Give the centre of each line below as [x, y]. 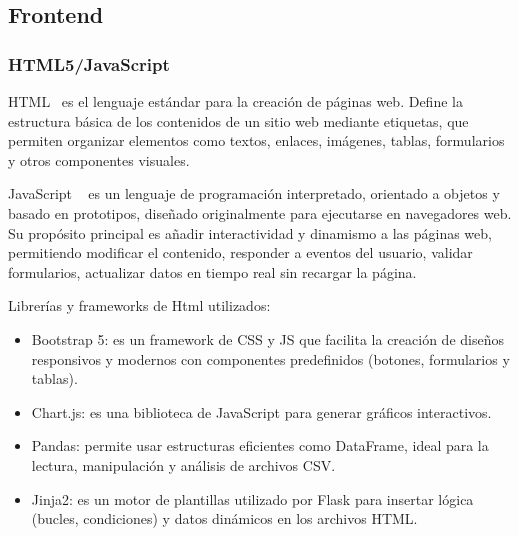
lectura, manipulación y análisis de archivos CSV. [183, 464]
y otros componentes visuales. [99, 159]
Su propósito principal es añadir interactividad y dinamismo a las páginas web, [250, 232]
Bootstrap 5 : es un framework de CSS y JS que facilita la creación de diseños [267, 338]
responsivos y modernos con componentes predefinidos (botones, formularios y [270, 358]
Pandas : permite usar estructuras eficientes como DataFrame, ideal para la [260, 445]
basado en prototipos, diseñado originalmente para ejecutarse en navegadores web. [260, 212]
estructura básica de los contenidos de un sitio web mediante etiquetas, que [238, 120]
